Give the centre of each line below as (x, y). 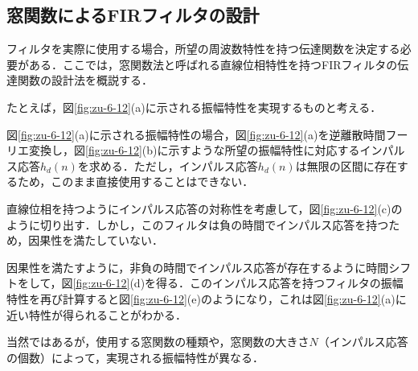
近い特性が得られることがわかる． (96, 314)
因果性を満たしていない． (96, 240)
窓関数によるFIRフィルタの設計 (133, 15)
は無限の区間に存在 (346, 165)
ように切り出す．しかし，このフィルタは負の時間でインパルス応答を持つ (198, 224)
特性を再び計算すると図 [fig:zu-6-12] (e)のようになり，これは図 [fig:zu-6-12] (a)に (207, 298)
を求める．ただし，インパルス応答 (168, 165)
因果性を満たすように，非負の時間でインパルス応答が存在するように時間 (198, 267)
